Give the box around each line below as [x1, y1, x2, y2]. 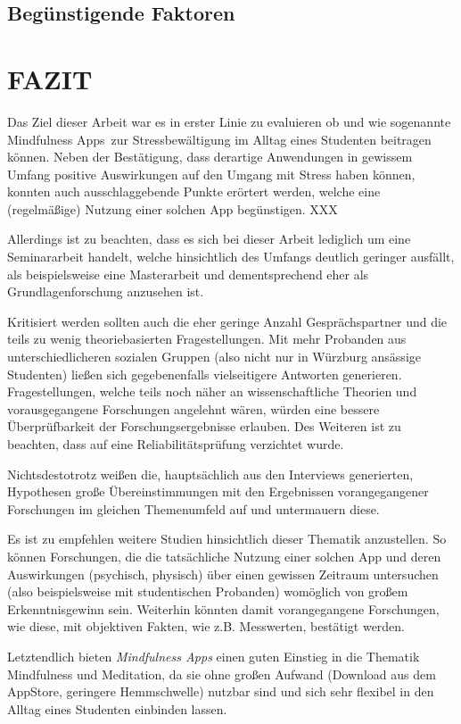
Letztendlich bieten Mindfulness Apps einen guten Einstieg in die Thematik [7, 646, 420, 665]
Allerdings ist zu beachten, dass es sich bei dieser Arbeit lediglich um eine [7, 229, 411, 248]
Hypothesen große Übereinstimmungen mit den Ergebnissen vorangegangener [7, 482, 429, 501]
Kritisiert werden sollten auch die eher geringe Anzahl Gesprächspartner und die [7, 312, 448, 330]
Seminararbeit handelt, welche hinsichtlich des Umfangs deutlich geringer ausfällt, [7, 247, 455, 266]
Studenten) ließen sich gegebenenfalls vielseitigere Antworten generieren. [7, 364, 402, 383]
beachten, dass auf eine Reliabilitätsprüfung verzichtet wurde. [7, 435, 344, 453]
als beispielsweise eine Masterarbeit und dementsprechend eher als [7, 264, 369, 283]
